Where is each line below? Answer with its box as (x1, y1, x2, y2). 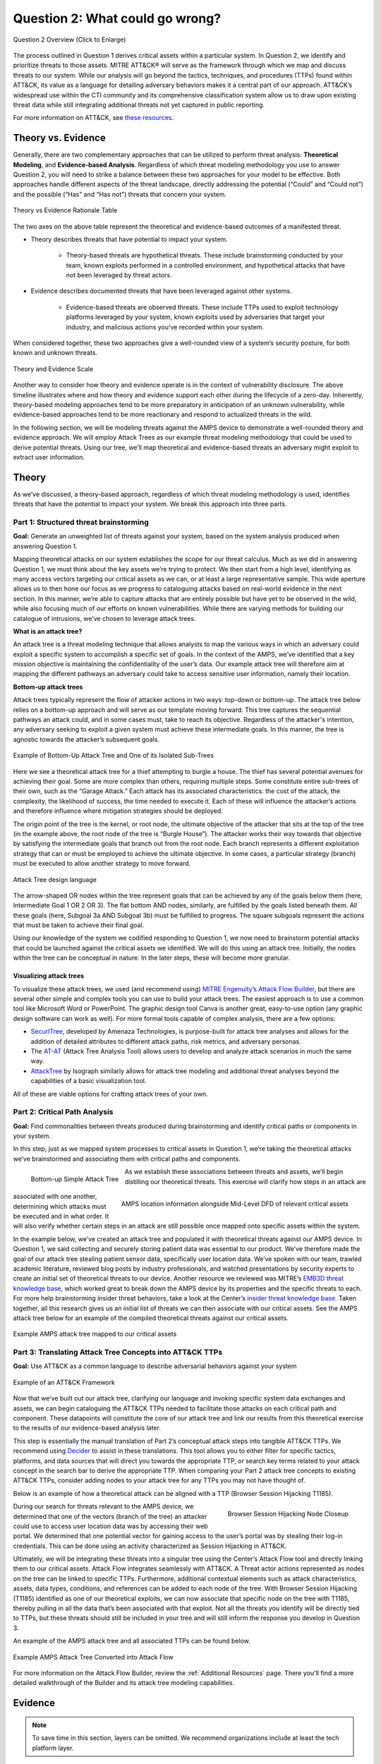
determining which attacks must (13, 1202, 107, 1210)
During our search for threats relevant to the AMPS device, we (13, 1502, 194, 1511)
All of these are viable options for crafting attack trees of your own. (13, 1089, 208, 1098)
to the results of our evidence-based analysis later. (13, 1424, 162, 1432)
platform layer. (32, 1744, 74, 1752)
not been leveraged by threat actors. (66, 271, 172, 279)
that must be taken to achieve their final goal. (13, 921, 145, 929)
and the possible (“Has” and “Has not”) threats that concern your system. (13, 190, 227, 198)
